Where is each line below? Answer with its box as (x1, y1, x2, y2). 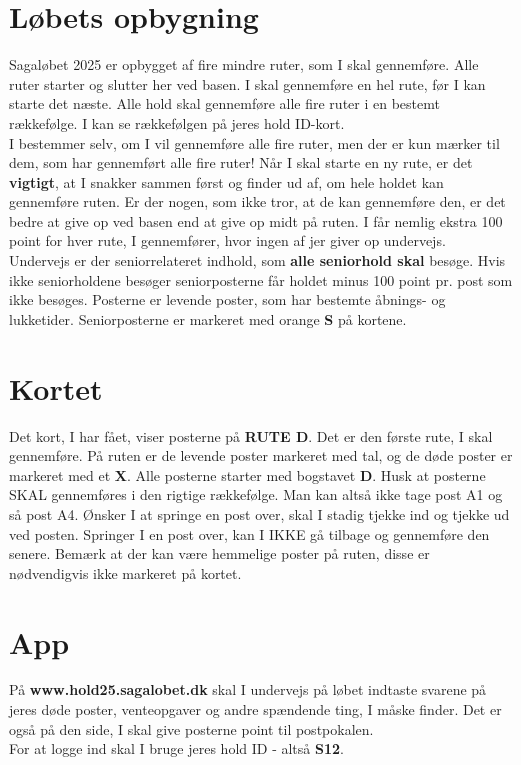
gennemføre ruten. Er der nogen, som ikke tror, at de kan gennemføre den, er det (9, 191, 506, 212)
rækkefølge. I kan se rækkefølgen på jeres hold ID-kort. (9, 112, 345, 133)
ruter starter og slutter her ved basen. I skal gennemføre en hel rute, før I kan (9, 73, 486, 94)
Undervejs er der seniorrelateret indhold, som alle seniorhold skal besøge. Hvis (9, 250, 506, 271)
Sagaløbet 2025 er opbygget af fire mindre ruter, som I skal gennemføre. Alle (9, 54, 479, 75)
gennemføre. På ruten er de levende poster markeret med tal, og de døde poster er (9, 445, 513, 466)
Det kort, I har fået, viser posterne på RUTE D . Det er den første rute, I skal (9, 425, 493, 446)
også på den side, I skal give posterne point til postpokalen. (9, 718, 374, 739)
